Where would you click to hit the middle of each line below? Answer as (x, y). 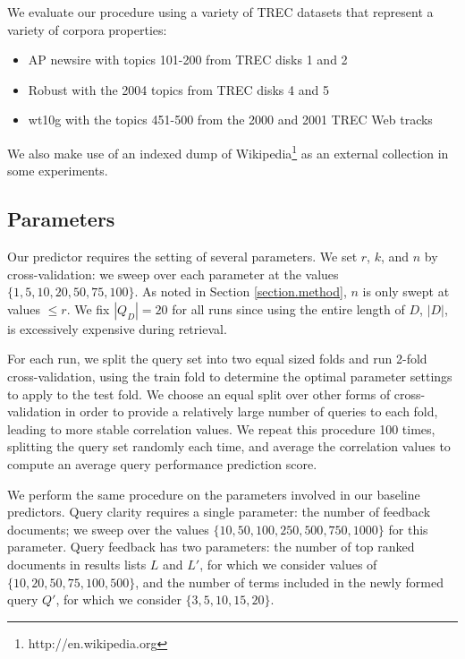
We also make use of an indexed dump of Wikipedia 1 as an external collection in (228, 151)
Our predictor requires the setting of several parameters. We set (182, 257)
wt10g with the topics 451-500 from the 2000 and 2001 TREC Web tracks (230, 120)
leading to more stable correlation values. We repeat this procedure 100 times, (221, 428)
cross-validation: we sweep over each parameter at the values (173, 274)
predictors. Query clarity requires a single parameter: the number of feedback (219, 512)
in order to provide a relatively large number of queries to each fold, (251, 411)
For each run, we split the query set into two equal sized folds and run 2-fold (217, 359)
